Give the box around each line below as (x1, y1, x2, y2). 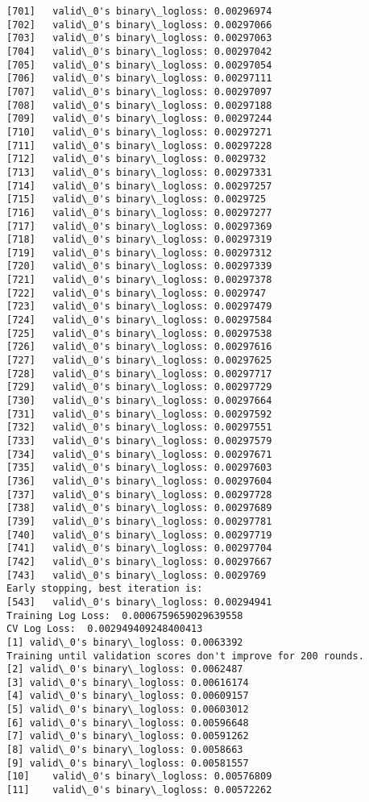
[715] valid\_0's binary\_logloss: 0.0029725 (6, 193, 267, 206)
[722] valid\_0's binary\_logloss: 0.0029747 (6, 287, 267, 299)
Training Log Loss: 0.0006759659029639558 (6, 609, 243, 621)
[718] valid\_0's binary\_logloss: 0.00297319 (6, 234, 272, 246)
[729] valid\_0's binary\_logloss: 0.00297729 (6, 381, 272, 393)
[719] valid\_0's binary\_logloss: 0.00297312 (6, 247, 272, 259)
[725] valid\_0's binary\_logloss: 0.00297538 (6, 327, 272, 339)
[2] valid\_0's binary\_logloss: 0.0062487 (6, 663, 243, 675)
